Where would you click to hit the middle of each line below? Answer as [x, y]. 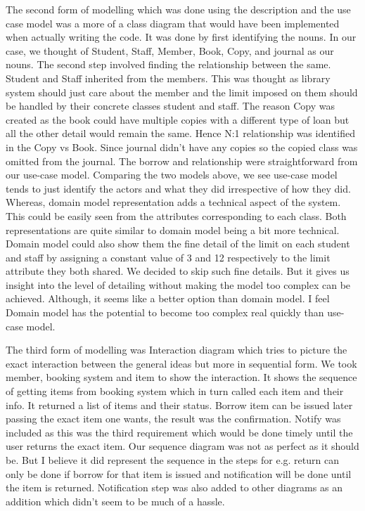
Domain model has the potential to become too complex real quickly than [165, 312]
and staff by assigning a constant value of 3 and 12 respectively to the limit [168, 257]
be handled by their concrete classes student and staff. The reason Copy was [171, 106]
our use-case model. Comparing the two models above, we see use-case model [172, 175]
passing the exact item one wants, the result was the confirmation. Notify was [173, 419]
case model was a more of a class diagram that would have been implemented [173, 23]
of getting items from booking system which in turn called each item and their [175, 391]
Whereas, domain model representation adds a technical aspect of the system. [173, 202]
